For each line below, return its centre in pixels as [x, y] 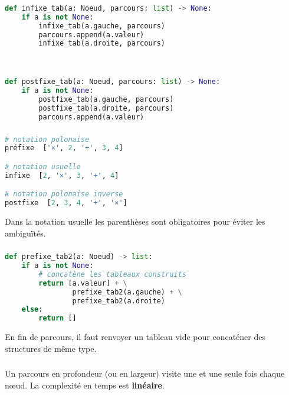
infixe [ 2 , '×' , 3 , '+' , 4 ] [62, 175]
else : [32, 310]
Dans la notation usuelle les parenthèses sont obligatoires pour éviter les [135, 221]
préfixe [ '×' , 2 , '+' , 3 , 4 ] [64, 148]
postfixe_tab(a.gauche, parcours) [106, 100]
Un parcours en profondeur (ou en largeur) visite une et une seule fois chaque [145, 373]
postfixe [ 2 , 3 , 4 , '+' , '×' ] [66, 203]
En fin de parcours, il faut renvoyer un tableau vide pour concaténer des [135, 337]
